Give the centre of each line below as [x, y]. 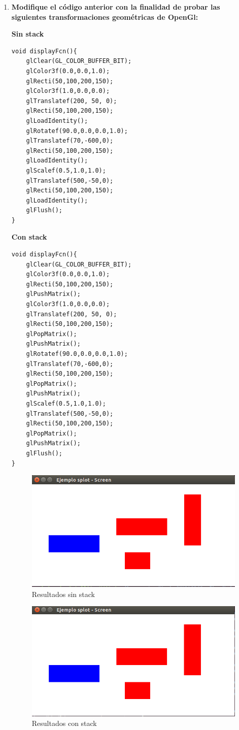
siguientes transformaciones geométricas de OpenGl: [105, 16]
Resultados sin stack [63, 594]
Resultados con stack [64, 723]
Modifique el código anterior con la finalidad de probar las [116, 7]
